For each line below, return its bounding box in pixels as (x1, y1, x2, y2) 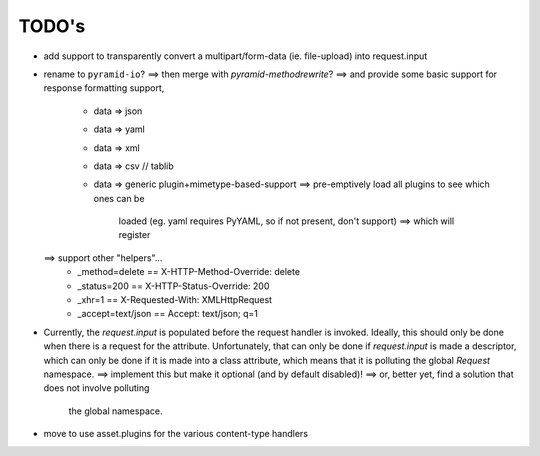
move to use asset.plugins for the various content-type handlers (43, 428, 309, 440)
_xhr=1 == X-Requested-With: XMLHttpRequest (77, 294, 273, 306)
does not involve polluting (43, 382, 150, 394)
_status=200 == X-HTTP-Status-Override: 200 (77, 280, 270, 292)
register (118, 229, 151, 241)
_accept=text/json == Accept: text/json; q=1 (77, 308, 259, 320)
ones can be (93, 192, 145, 204)
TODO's (18, 15, 86, 37)
